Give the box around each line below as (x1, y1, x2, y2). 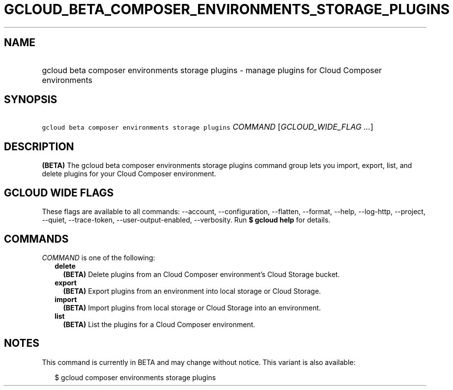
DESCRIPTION (4, 140, 74, 153)
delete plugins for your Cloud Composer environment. (42, 169, 216, 178)
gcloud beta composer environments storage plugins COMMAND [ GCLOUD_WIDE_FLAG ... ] (42, 122, 373, 132)
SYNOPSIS (4, 93, 57, 106)
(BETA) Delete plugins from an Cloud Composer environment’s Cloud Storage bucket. (63, 270, 340, 279)
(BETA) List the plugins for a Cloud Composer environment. (63, 320, 255, 329)
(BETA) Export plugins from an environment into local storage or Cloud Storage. (63, 286, 321, 295)
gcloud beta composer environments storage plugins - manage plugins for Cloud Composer (42, 65, 382, 75)
